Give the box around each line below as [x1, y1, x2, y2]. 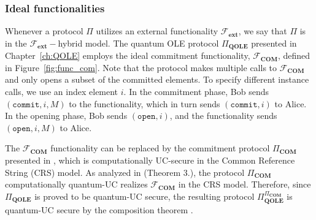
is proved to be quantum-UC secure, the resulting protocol [34, 189, 255, 202]
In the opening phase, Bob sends [5, 109, 128, 122]
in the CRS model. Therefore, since [178, 178, 311, 191]
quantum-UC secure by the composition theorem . [5, 203, 193, 216]
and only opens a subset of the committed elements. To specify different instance [5, 73, 309, 86]
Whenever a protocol [5, 25, 83, 37]
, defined [277, 49, 310, 62]
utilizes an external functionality [96, 25, 218, 37]
